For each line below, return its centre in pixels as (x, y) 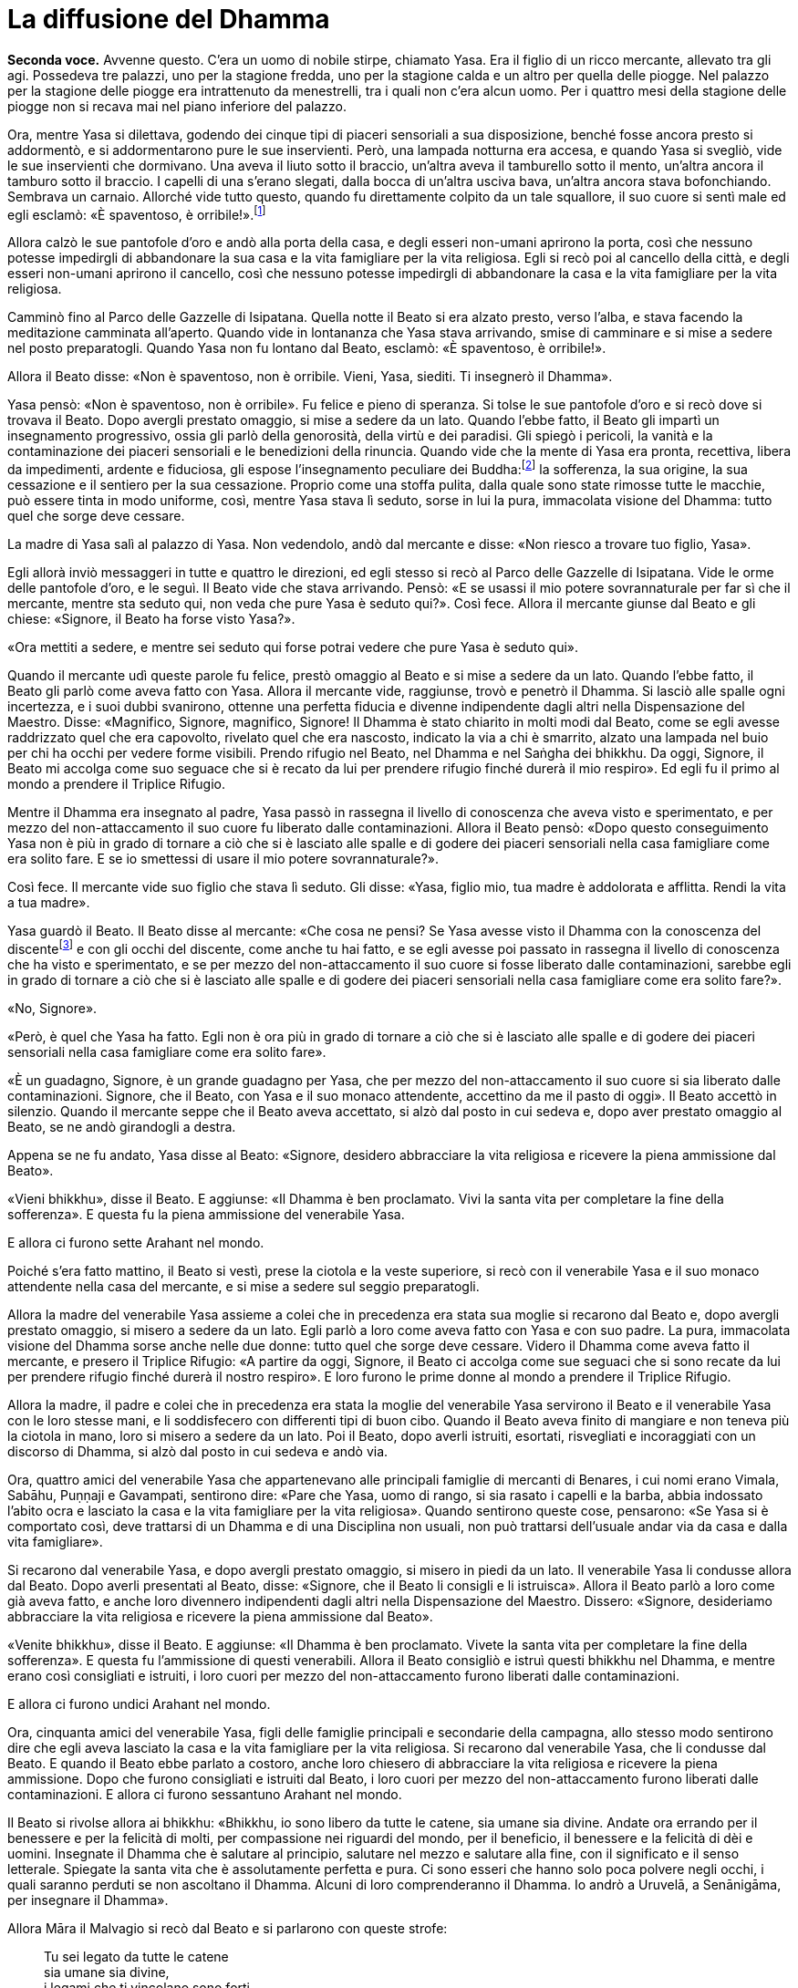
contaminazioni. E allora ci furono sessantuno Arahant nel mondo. (205, 1794)
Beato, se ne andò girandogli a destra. (122, 1126)
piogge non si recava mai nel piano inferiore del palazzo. (177, 106)
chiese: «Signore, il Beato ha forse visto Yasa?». (151, 619)
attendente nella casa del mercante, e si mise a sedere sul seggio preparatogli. (244, 1286)
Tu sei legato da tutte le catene (136, 1956)
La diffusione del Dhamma (169, 19)
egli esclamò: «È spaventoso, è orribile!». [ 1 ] (137, 213)
